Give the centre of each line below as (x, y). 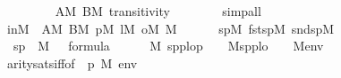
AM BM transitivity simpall (158, 11)
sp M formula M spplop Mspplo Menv (168, 46)
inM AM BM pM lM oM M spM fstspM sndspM (170, 28)
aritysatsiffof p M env (72, 62)
